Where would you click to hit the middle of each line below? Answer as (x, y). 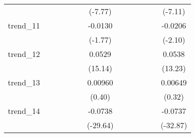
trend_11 (24, 25)
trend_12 (24, 54)
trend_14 (24, 111)
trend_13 (24, 82)
